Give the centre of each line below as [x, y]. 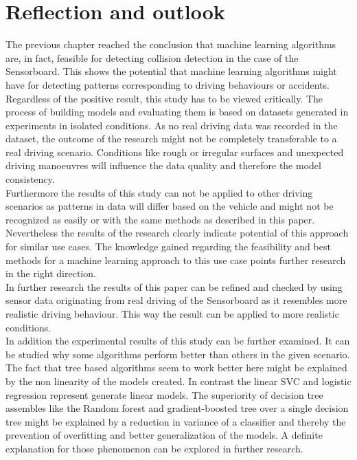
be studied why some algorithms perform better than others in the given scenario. [178, 354]
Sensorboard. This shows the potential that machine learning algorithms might [171, 71]
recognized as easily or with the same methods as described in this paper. [160, 219]
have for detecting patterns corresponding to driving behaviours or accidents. [168, 84]
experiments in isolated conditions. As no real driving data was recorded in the [172, 125]
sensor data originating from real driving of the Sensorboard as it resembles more [176, 300]
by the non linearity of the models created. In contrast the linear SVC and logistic [178, 381]
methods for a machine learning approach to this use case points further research [176, 260]
